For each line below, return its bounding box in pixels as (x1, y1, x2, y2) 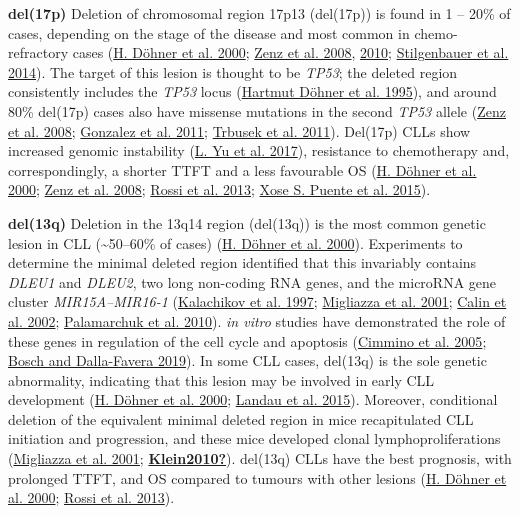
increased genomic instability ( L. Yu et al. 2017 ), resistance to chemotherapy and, (8, 140, 510, 161)
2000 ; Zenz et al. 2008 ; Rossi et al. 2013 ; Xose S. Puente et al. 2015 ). (8, 179, 431, 200)
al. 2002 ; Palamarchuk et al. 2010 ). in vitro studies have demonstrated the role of (8, 310, 506, 331)
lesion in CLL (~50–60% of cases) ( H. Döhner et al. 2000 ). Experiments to (8, 232, 463, 253)
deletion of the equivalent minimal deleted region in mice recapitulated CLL (8, 408, 474, 429)
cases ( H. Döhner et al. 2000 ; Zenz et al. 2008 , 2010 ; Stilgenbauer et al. (72, 42, 509, 63)
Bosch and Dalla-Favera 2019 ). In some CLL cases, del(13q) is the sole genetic (8, 350, 487, 371)
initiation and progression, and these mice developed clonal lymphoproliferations (8, 428, 501, 449)
